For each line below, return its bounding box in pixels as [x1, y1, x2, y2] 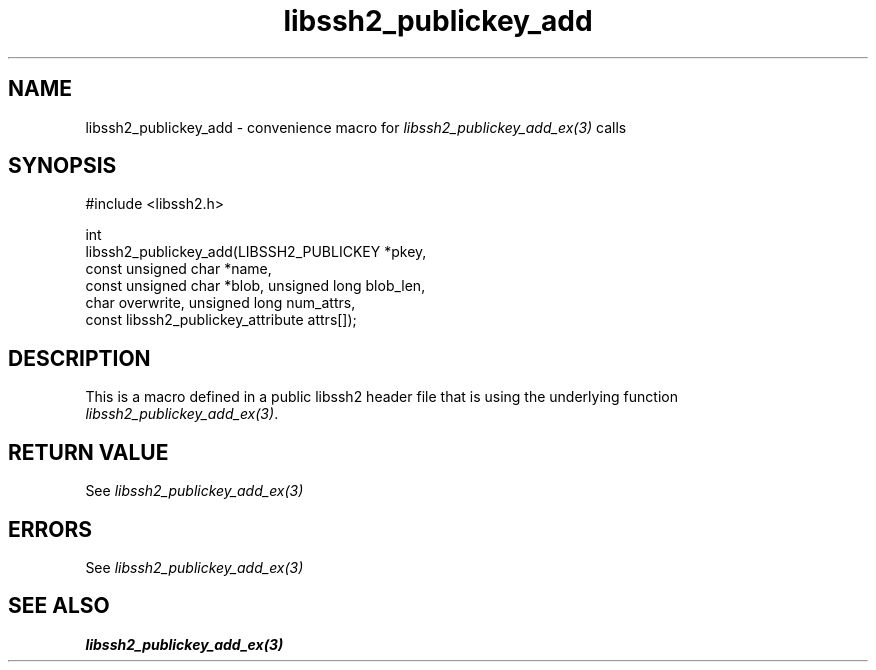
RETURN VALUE [8, 439, 169, 465]
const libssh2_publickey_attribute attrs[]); [85, 311, 357, 329]
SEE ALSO [8, 593, 110, 619]
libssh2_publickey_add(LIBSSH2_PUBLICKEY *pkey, [85, 243, 427, 261]
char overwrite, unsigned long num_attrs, [85, 294, 356, 312]
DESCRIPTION [8, 345, 151, 371]
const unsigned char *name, [85, 260, 272, 278]
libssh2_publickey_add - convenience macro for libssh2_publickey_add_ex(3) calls [85, 118, 627, 136]
